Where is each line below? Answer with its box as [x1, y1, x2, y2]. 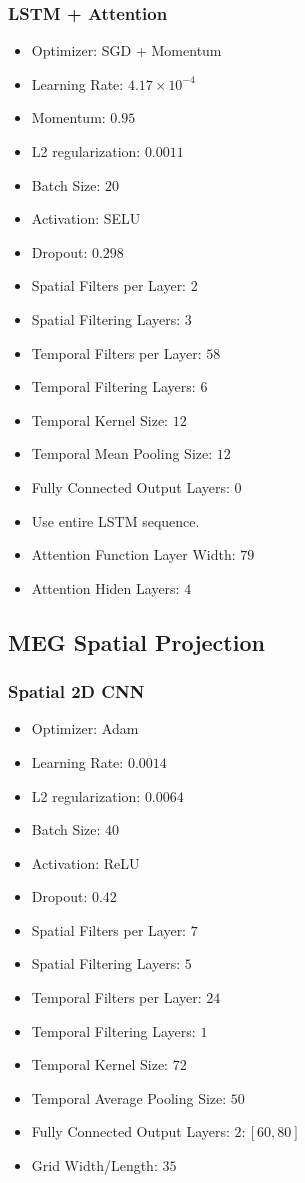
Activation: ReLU [31, 852, 140, 873]
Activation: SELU [31, 208, 141, 229]
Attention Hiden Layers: [31, 577, 180, 598]
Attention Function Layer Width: [31, 544, 236, 565]
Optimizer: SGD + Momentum [31, 40, 222, 61]
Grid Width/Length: [31, 1155, 158, 1176]
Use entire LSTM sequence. [31, 510, 200, 531]
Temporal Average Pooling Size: [31, 1087, 227, 1108]
